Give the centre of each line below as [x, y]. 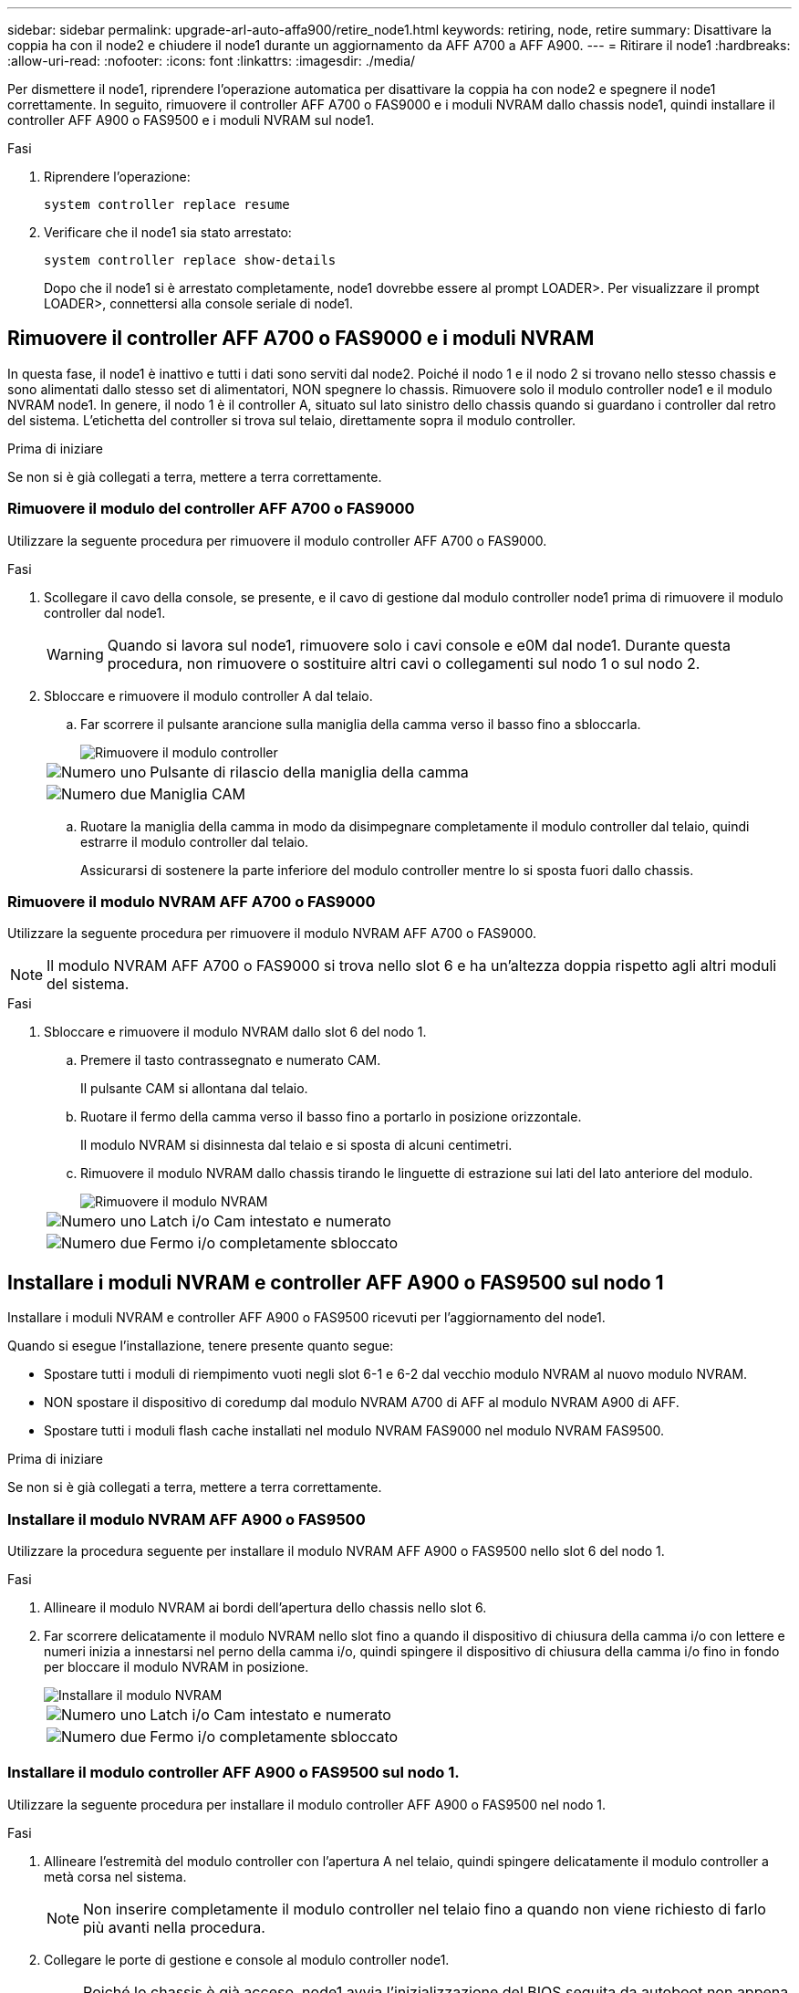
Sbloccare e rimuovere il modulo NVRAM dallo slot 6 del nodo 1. [235, 1032]
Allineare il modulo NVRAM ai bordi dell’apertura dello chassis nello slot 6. [265, 1607]
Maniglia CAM [197, 793]
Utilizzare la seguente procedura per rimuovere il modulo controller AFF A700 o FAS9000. [277, 540]
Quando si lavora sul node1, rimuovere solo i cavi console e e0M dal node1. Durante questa [419, 645]
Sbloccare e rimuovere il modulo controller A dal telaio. [208, 695]
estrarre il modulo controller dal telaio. [195, 841]
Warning [75, 654]
